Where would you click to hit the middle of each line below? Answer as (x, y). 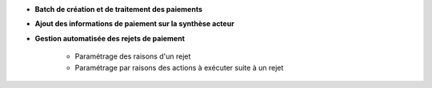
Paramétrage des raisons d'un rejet (133, 56)
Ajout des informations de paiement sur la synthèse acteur (135, 24)
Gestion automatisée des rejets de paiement (110, 38)
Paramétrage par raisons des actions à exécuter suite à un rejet (179, 67)
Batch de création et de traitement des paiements (119, 9)
